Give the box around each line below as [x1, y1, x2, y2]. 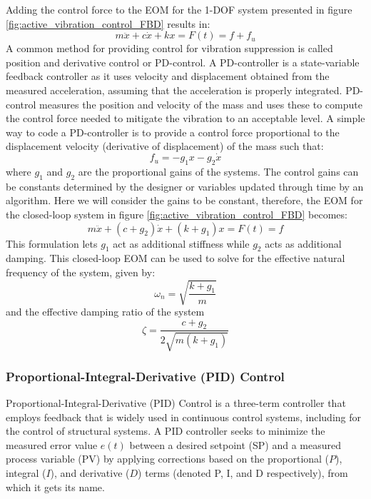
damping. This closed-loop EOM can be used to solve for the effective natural [6, 251, 345, 266]
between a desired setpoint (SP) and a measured [129, 437, 342, 452]
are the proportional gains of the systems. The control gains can [78, 163, 359, 178]
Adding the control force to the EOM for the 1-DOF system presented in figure [6, 2, 352, 16]
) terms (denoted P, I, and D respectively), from [138, 465, 348, 480]
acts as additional [265, 236, 342, 251]
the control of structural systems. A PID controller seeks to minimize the [6, 423, 325, 438]
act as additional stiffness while [113, 236, 250, 251]
